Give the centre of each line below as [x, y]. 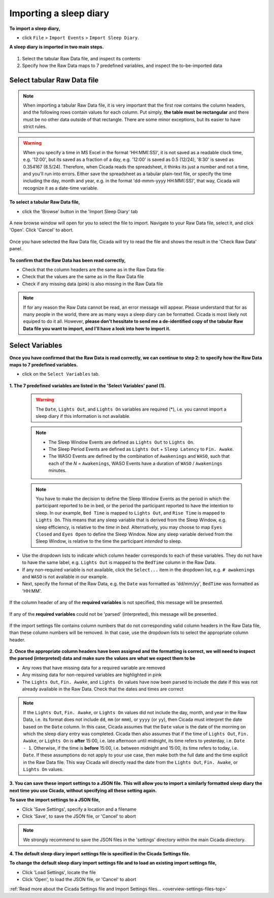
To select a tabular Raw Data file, [45, 202]
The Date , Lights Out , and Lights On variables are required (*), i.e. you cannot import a [131, 409]
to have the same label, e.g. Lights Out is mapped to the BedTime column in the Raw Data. [119, 562]
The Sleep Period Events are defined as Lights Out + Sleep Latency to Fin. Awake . [141, 449]
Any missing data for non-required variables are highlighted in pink [92, 675]
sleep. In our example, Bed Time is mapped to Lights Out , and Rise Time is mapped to [130, 513]
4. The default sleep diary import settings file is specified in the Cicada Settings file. [100, 854]
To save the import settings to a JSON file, [55, 800]
